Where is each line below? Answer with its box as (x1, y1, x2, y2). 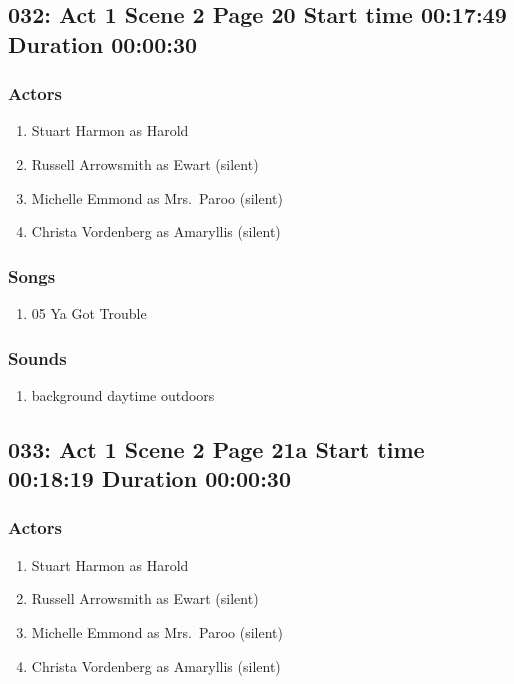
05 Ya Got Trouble (31, 302, 147, 323)
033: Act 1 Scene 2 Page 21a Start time (8, 433, 425, 464)
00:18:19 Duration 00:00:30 (8, 463, 291, 494)
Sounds (8, 345, 67, 370)
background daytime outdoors (31, 384, 215, 405)
